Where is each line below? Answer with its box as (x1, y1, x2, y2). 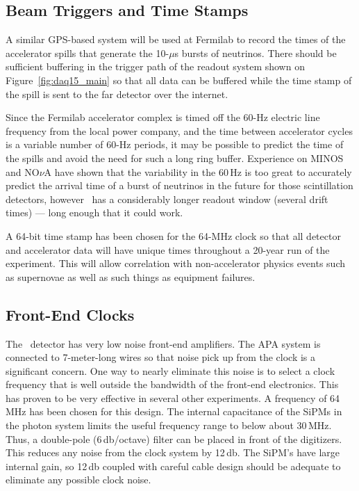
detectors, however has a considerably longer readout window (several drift (6, 191, 328, 206)
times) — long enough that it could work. (6, 205, 183, 220)
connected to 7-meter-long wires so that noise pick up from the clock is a (6, 350, 316, 364)
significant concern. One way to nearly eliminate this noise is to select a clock (6, 363, 335, 378)
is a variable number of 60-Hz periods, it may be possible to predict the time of (6, 137, 344, 152)
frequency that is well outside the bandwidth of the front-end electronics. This (6, 377, 339, 392)
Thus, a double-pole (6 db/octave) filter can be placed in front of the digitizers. (6, 431, 342, 446)
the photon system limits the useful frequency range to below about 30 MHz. (6, 418, 332, 433)
